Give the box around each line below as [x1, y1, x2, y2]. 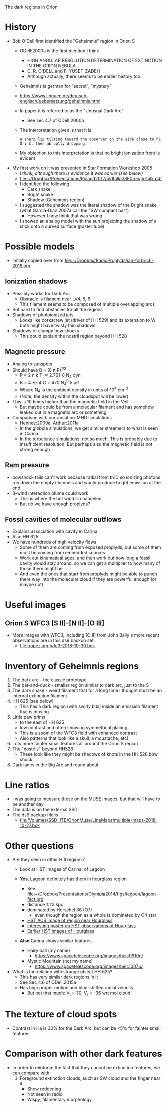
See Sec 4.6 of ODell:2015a [19, 979, 76, 985]
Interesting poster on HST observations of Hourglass [27, 923, 136, 929]
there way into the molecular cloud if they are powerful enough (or [19, 576, 157, 582]
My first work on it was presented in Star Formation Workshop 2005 [12, 165, 152, 171]
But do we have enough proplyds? [19, 501, 91, 507]
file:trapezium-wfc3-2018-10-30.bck [19, 643, 95, 649]
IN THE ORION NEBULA [27, 62, 76, 69]
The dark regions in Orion [5, 4, 58, 10]
